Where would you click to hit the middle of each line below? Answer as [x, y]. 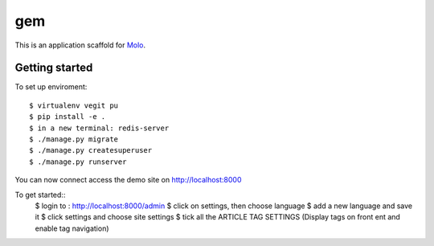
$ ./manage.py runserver [78, 162]
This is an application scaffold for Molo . [80, 45]
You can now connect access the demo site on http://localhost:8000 [128, 180]
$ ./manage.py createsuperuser [91, 150]
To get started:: [40, 195]
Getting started [54, 68]
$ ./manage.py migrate [74, 139]
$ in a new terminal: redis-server [99, 128]
